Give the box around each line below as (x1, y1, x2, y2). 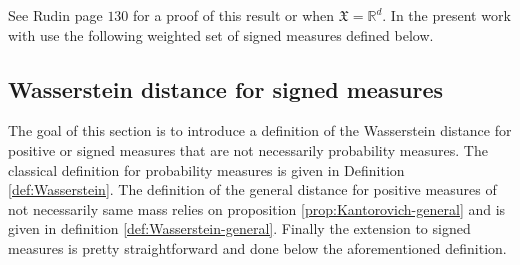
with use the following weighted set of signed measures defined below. (8, 24, 434, 45)
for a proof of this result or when (133, 5, 335, 25)
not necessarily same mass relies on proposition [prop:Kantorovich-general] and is (8, 198, 506, 219)
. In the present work (382, 5, 511, 25)
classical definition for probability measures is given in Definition (8, 159, 405, 180)
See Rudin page (8, 5, 103, 25)
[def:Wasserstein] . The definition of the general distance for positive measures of (8, 179, 497, 200)
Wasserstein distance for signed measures (8, 73, 444, 104)
